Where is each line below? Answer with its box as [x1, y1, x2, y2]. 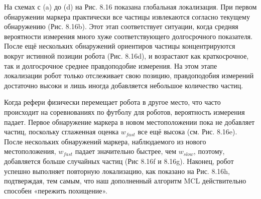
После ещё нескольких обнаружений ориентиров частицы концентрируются [4, 41, 235, 51]
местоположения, [4, 146, 56, 156]
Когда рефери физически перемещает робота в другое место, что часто [4, 97, 221, 107]
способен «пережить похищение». [4, 185, 107, 195]
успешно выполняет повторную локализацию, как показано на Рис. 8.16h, [4, 165, 230, 176]
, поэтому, [193, 146, 225, 156]
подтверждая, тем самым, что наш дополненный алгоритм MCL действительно [4, 175, 246, 186]
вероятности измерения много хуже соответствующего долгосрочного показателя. [4, 31, 253, 41]
